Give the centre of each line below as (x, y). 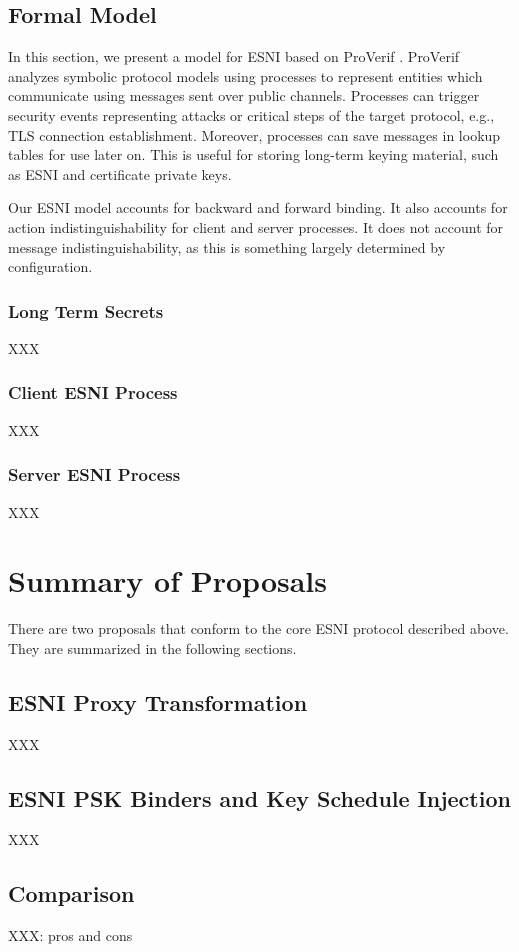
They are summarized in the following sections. (152, 647)
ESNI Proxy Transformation (158, 701)
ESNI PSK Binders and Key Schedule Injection (259, 797)
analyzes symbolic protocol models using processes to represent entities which (245, 75)
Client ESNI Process (93, 392)
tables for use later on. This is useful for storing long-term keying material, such (253, 154)
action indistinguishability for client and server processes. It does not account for (256, 226)
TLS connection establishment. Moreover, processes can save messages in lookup (254, 134)
